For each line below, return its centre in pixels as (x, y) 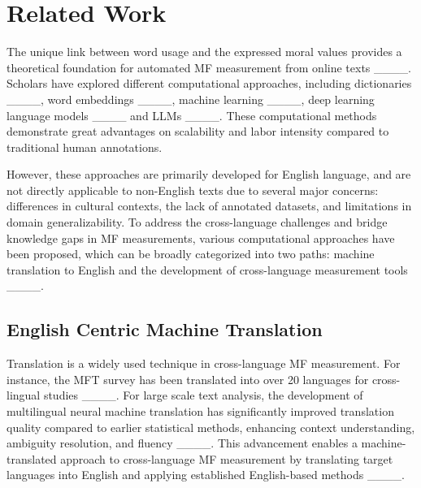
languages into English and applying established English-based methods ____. (206, 475)
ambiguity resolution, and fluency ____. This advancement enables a (182, 443)
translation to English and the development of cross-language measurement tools (207, 269)
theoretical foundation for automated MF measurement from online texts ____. (209, 67)
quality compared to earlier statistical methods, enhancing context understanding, (211, 427)
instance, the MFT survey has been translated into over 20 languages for (188, 379)
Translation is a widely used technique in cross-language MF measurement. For (204, 363)
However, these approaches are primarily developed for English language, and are (209, 174)
